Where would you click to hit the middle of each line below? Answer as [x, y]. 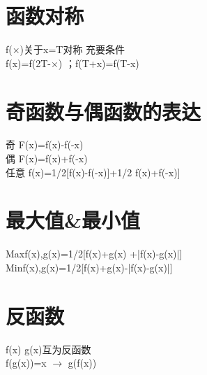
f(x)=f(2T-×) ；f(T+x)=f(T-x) [72, 63]
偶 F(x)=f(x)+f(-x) [47, 158]
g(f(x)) [82, 363]
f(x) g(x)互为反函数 [48, 349]
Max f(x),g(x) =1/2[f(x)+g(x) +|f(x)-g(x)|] [94, 254]
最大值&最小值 [73, 220]
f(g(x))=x [26, 363]
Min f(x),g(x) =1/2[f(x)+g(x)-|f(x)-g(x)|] [89, 267]
